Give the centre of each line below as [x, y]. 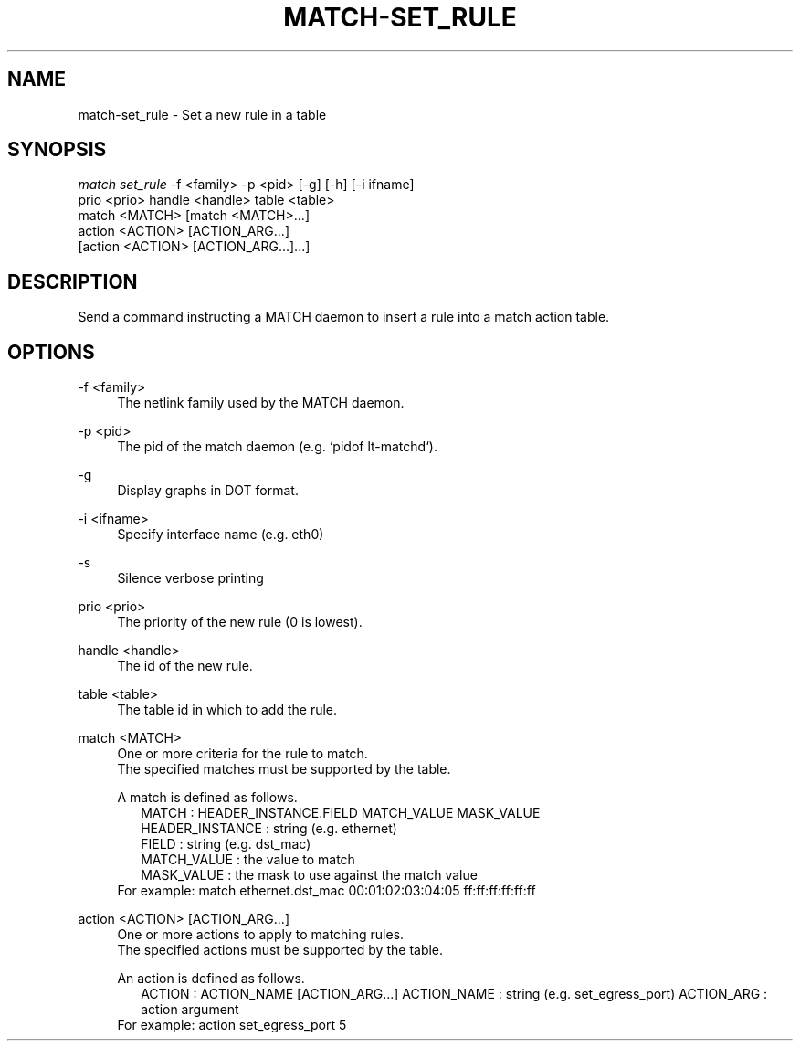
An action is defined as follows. [211, 979]
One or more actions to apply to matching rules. [261, 935]
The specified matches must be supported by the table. [284, 769]
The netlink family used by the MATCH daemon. [261, 403]
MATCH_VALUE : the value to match [248, 860]
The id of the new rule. [185, 666]
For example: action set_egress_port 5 [232, 1025]
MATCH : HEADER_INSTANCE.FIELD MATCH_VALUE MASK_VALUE [341, 813]
